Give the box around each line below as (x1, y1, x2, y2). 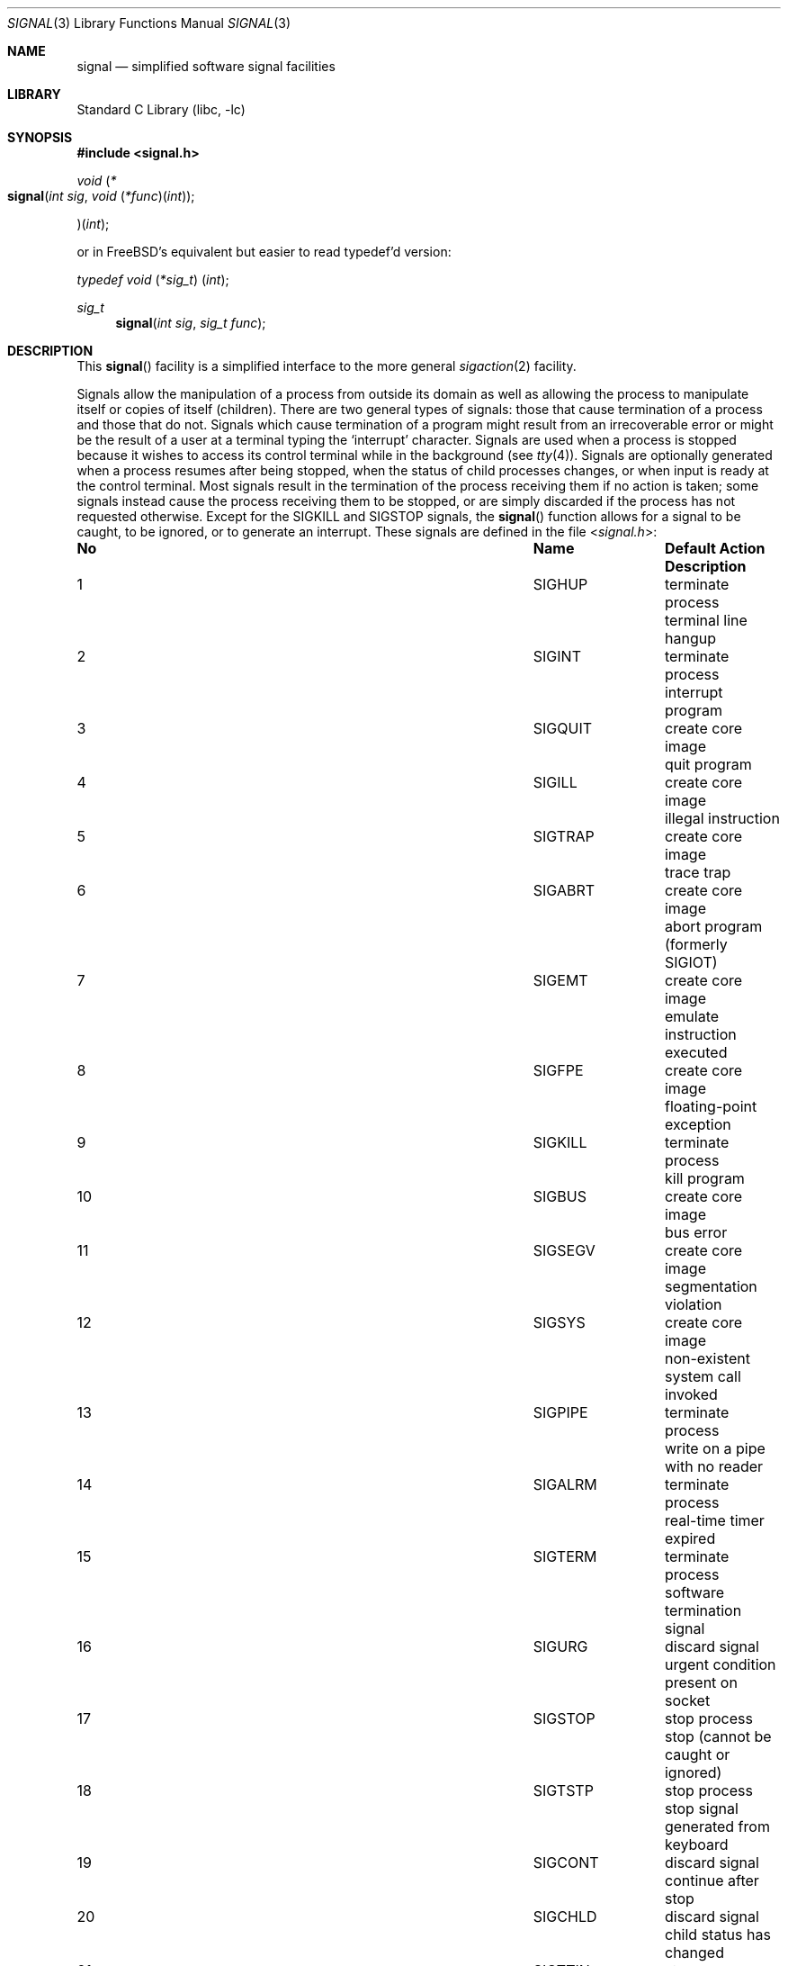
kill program (664, 1169, 745, 1187)
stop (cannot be (664, 1727, 772, 1745)
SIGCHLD (533, 1907, 597, 1925)
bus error (664, 1223, 728, 1241)
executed (664, 1043, 728, 1061)
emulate (664, 1007, 720, 1025)
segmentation (664, 1277, 757, 1295)
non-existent (664, 1349, 750, 1367)
